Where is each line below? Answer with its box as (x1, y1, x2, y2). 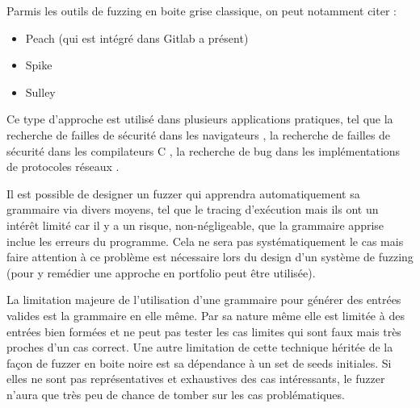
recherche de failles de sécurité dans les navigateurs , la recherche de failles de (6, 126, 391, 143)
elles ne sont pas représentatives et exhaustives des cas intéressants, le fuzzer (6, 370, 385, 387)
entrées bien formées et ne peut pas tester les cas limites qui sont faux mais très (6, 323, 401, 339)
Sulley (25, 83, 56, 100)
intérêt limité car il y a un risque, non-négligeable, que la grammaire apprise (6, 216, 384, 233)
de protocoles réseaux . (6, 158, 120, 175)
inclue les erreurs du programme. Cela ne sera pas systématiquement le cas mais (6, 232, 404, 249)
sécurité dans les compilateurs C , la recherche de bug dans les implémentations (6, 142, 401, 159)
